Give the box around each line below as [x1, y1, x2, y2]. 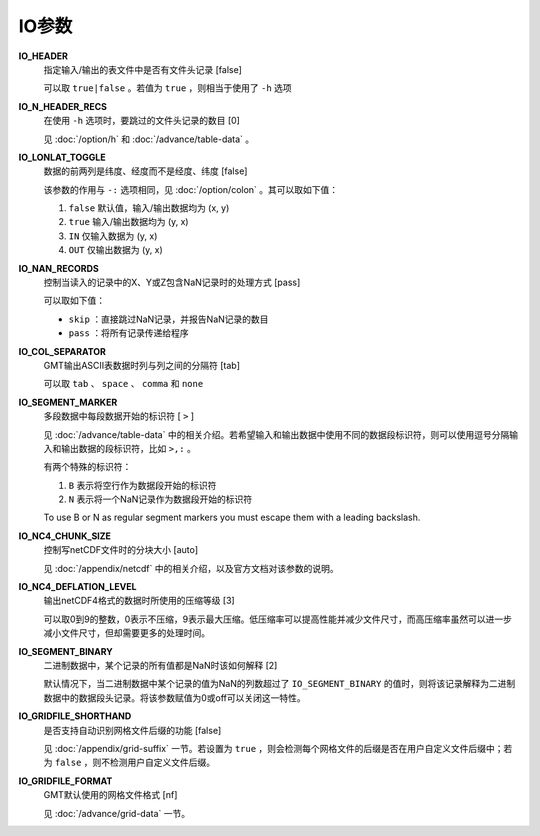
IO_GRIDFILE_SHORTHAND [18, 710, 132, 722]
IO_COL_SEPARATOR [18, 345, 107, 357]
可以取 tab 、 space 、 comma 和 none [43, 378, 204, 390]
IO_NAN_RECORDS [18, 262, 99, 274]
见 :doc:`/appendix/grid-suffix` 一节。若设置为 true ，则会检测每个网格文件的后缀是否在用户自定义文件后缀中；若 [43, 742, 513, 754]
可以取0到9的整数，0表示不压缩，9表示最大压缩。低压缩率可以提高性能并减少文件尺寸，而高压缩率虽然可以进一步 [43, 613, 513, 625]
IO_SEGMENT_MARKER [18, 396, 118, 408]
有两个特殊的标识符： [43, 461, 132, 473]
